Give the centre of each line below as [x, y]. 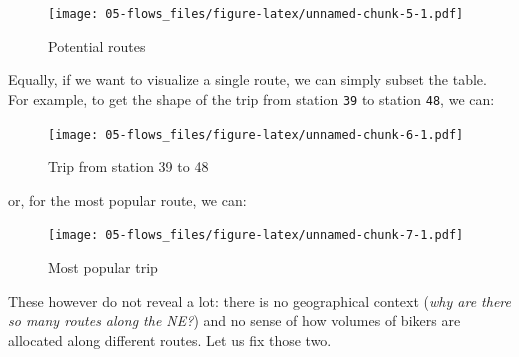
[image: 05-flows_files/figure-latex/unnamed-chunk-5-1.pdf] [256, 14]
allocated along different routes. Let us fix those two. [170, 339]
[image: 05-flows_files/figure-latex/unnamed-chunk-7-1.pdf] [256, 235]
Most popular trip [103, 267]
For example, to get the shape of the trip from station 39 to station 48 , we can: [251, 98]
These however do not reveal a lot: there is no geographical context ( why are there [259, 300]
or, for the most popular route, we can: [127, 199]
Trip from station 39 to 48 [128, 166]
